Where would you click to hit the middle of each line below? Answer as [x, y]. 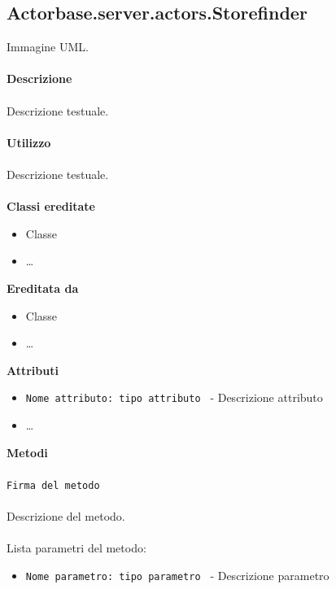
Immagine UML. [48, 47]
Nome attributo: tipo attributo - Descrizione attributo [174, 397]
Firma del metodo [53, 485]
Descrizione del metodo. [66, 515]
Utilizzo [29, 142]
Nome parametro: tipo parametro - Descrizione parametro [177, 575]
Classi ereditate [51, 206]
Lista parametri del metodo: [76, 548]
